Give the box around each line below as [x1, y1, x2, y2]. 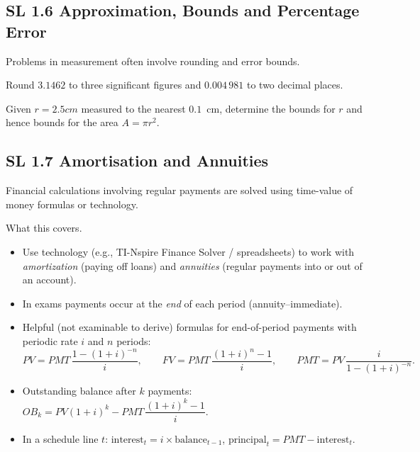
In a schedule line [22, 431, 99, 446]
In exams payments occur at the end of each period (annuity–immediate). [22, 295, 343, 310]
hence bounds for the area [6, 115, 118, 130]
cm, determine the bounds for [206, 101, 336, 115]
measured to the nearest [81, 101, 186, 115]
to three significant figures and [68, 77, 201, 92]
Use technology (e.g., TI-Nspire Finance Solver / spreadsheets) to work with [22, 244, 355, 259]
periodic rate [22, 333, 78, 348]
